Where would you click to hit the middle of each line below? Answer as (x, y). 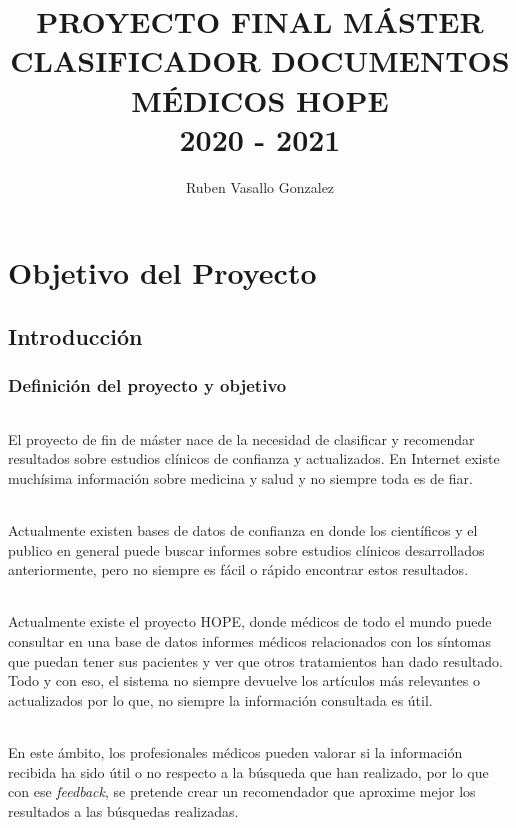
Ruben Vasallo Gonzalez (260, 186)
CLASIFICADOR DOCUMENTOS (260, 60)
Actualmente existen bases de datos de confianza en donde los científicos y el (243, 530)
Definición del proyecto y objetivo (147, 385)
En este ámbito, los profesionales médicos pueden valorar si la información (235, 752)
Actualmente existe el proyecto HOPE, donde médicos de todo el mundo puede (250, 621)
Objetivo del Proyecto (162, 272)
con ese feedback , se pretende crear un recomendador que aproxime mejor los (242, 791)
